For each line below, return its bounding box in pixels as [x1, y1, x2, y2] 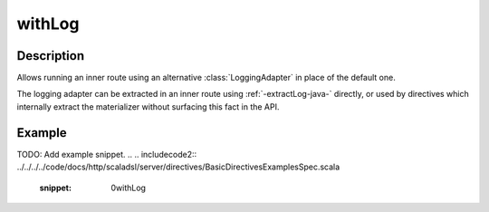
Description [16, 48, 85, 63]
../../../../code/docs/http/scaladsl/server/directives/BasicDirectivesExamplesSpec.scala [16, 161, 340, 172]
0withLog [110, 182, 147, 193]
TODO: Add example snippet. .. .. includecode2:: [16, 149, 197, 159]
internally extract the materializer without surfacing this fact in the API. [16, 101, 280, 112]
